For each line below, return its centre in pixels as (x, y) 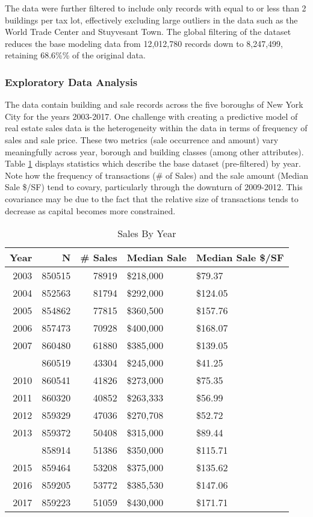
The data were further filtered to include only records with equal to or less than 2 (156, 8)
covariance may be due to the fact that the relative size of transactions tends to (152, 198)
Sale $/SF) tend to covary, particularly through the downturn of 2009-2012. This (154, 187)
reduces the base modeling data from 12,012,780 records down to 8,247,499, (144, 43)
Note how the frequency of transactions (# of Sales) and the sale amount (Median (156, 175)
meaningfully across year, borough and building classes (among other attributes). (154, 151)
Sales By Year (147, 234)
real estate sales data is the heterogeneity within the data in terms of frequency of (156, 128)
